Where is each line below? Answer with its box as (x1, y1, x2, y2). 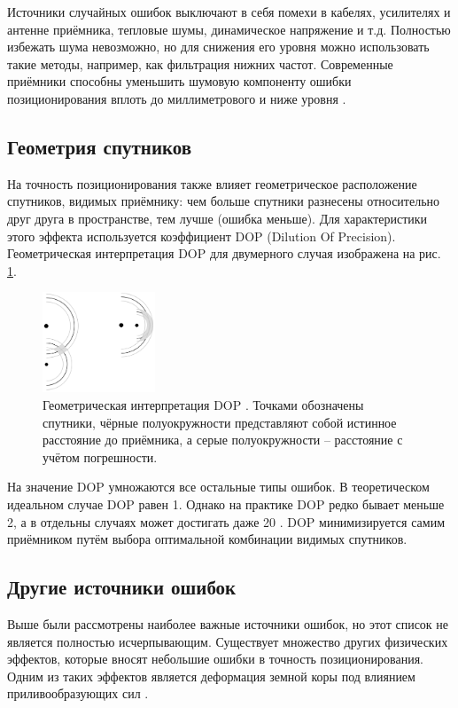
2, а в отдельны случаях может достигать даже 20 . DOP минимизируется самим (7, 512, 445, 531)
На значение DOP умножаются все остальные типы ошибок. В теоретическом (7, 477, 430, 496)
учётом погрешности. (43, 447, 158, 466)
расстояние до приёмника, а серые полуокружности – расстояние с (43, 430, 403, 449)
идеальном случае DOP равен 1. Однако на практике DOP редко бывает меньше (7, 494, 445, 513)
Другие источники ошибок (7, 573, 237, 601)
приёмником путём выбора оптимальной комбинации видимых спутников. (7, 530, 408, 548)
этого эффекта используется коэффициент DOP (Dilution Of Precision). (7, 226, 396, 245)
